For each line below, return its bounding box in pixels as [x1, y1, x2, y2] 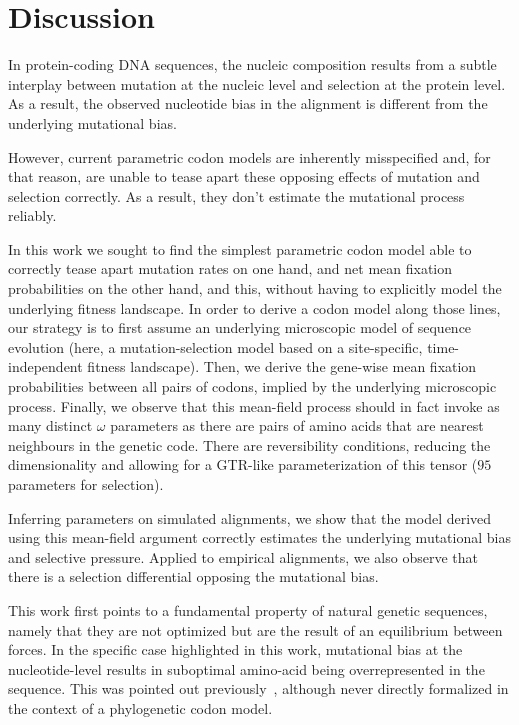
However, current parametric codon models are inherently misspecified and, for [8, 146, 491, 167]
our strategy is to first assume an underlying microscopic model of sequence [8, 317, 472, 338]
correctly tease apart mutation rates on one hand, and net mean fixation [8, 258, 453, 279]
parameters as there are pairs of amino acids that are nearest [110, 415, 484, 436]
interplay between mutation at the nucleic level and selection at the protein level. [8, 73, 506, 94]
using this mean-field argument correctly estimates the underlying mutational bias [8, 527, 511, 548]
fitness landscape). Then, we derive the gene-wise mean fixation [87, 356, 477, 377]
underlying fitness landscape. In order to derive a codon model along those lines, [8, 297, 501, 318]
